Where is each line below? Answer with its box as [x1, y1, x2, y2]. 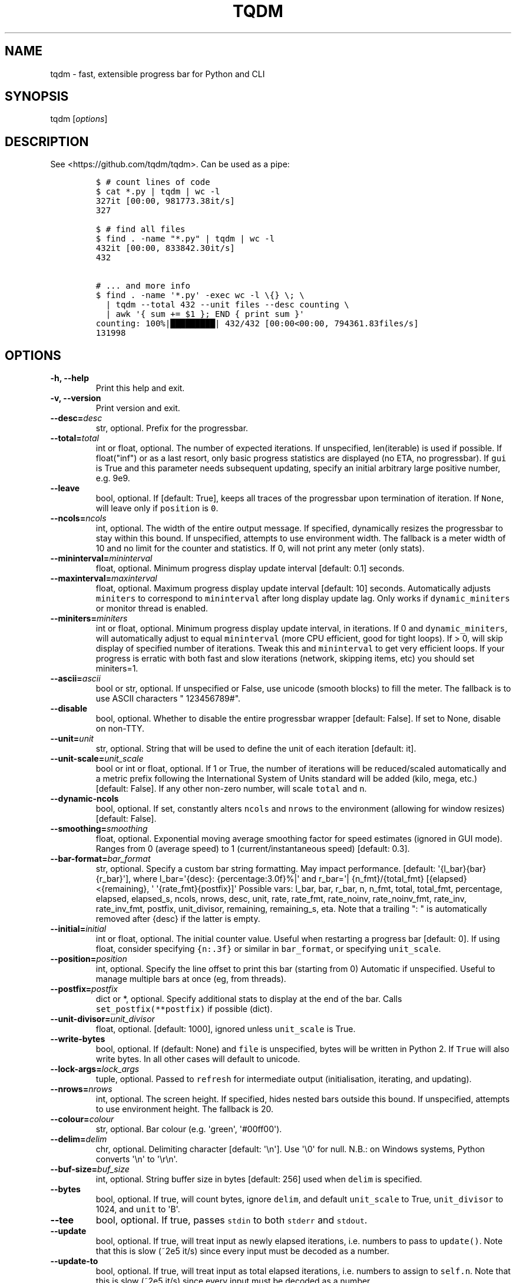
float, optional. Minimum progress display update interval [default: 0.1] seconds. [95, 563, 405, 574]
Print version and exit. [95, 403, 180, 414]
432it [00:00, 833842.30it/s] [95, 243, 235, 253]
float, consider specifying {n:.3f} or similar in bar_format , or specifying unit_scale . [95, 944, 441, 954]
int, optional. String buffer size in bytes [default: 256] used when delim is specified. [95, 1174, 422, 1185]
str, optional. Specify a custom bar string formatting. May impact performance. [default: [95, 864, 436, 874]
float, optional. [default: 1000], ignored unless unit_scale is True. [95, 1024, 356, 1034]
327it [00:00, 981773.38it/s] [95, 196, 235, 206]
